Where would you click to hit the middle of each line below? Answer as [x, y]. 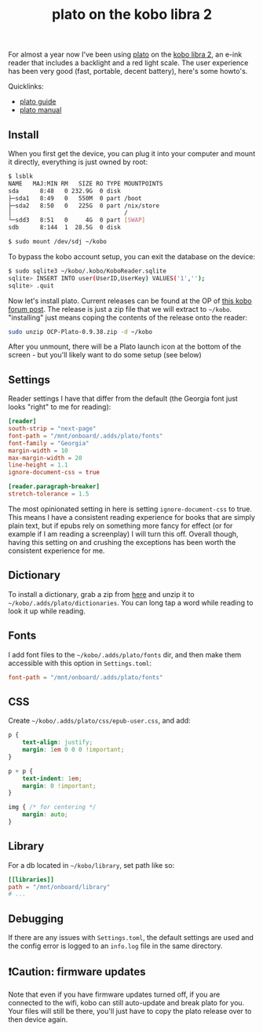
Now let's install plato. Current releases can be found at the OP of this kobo [130, 301]
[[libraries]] [31, 880]
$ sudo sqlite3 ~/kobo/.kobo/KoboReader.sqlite [88, 271]
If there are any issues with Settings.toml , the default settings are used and [131, 938]
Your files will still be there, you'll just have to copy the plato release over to [130, 1011]
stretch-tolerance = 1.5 [49, 494]
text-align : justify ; [57, 743]
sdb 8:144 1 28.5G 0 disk [65, 228]
